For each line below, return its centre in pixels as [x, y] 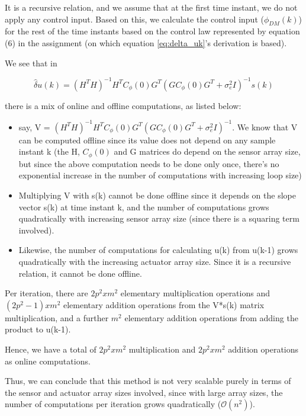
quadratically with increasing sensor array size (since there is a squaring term [159, 218]
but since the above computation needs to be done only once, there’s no [149, 163]
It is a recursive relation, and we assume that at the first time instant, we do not [151, 7]
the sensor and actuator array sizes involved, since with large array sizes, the [144, 392]
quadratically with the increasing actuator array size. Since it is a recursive [155, 261]
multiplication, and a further [57, 317]
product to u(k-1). [38, 329]
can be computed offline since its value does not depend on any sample [147, 140]
